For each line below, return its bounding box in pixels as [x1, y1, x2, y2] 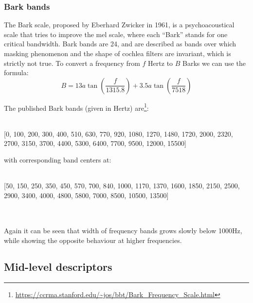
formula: [4, 67, 29, 78]
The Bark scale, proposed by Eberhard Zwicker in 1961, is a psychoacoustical [4, 20, 235, 30]
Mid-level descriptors [4, 259, 112, 274]
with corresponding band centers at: [4, 154, 111, 164]
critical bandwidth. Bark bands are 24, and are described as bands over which [4, 39, 236, 49]
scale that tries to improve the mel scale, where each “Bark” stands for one [4, 29, 228, 39]
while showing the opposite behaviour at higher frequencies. [4, 235, 182, 245]
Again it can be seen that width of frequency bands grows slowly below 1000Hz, [4, 225, 242, 236]
